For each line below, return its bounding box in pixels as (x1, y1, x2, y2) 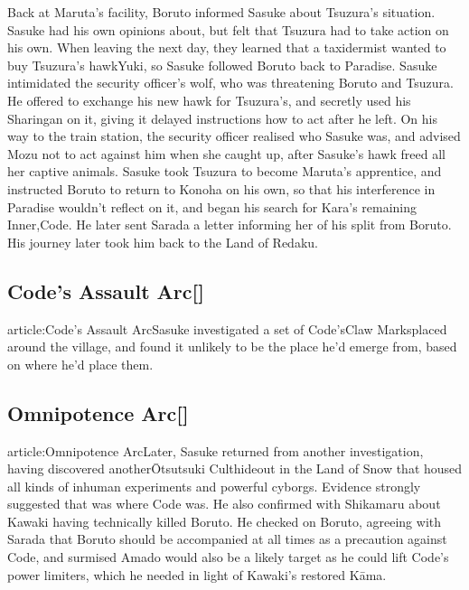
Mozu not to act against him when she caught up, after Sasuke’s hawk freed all (7, 144, 446, 163)
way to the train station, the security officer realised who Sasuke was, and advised (7, 126, 461, 145)
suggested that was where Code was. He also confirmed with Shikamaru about (7, 494, 441, 513)
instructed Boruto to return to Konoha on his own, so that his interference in (7, 179, 436, 198)
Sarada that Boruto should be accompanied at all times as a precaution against (7, 529, 447, 548)
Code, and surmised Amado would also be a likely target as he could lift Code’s (7, 548, 449, 567)
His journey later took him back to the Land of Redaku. (7, 232, 318, 251)
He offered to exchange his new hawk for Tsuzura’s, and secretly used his (7, 90, 411, 109)
